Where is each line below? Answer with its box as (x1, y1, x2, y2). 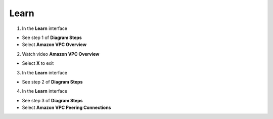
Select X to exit (22, 60, 54, 66)
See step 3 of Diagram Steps (22, 97, 83, 103)
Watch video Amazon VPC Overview (22, 51, 100, 57)
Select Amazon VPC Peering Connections (22, 104, 111, 111)
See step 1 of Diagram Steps (22, 34, 82, 41)
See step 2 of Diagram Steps (22, 78, 83, 85)
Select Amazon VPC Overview (22, 42, 87, 48)
